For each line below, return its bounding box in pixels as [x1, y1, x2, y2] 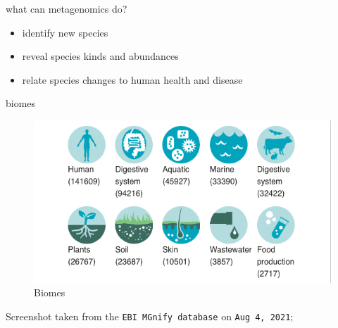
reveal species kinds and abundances [22, 49, 179, 63]
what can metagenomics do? [6, 1, 127, 15]
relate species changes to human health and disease [22, 72, 243, 87]
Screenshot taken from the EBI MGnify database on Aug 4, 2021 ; [6, 309, 294, 324]
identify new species [22, 25, 108, 39]
